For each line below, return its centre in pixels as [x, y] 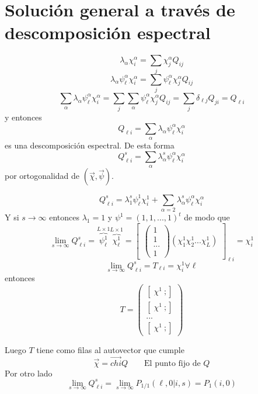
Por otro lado [29, 373]
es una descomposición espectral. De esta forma [90, 145]
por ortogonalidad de [42, 176]
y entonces [23, 117]
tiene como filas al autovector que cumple [110, 349]
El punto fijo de [172, 363]
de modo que [207, 217]
